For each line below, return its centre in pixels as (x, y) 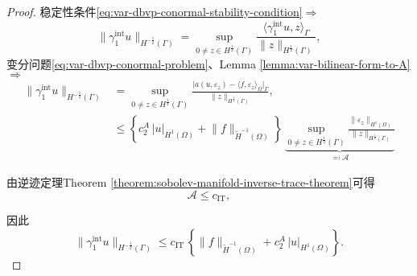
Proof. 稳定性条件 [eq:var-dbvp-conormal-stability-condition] (155, 11)
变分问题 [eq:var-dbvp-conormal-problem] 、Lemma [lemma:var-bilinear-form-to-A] (208, 63)
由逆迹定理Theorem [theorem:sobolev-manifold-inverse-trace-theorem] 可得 (191, 182)
